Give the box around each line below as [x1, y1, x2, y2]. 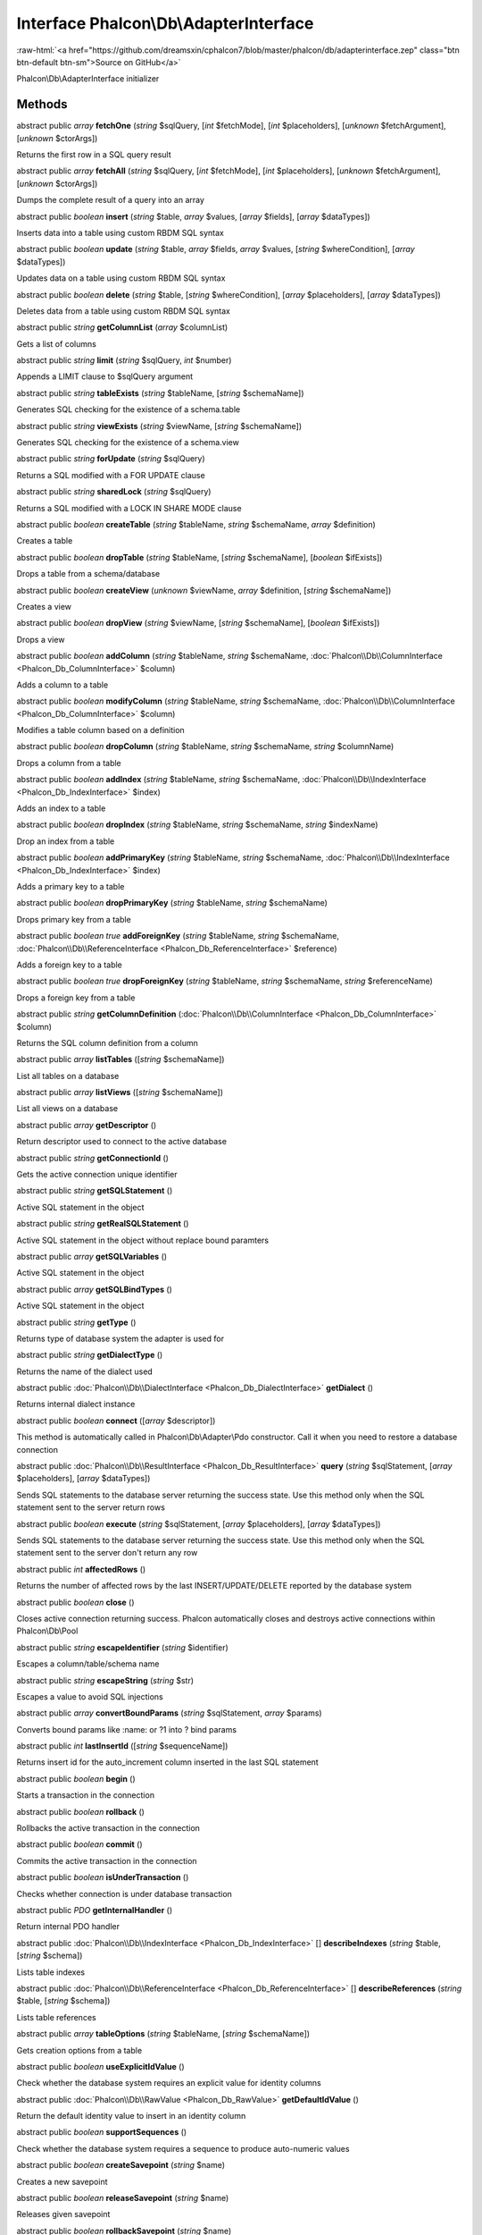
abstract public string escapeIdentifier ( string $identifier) [16, 1641, 229, 1653]
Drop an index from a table [16, 836, 115, 847]
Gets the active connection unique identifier [16, 1169, 178, 1180]
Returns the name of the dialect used [16, 1366, 154, 1377]
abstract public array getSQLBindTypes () [16, 1284, 173, 1295]
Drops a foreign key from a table [16, 992, 136, 1003]
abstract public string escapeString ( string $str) [16, 1674, 195, 1685]
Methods [16, 97, 68, 112]
